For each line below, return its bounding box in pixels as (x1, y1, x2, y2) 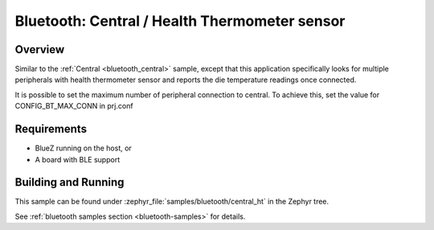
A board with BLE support (35, 154, 121, 164)
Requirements (14, 122, 88, 136)
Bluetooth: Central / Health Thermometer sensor (14, 12, 346, 30)
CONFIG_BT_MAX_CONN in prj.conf (14, 101, 133, 111)
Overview (14, 43, 65, 56)
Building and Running (14, 175, 125, 189)
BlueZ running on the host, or (35, 143, 132, 153)
